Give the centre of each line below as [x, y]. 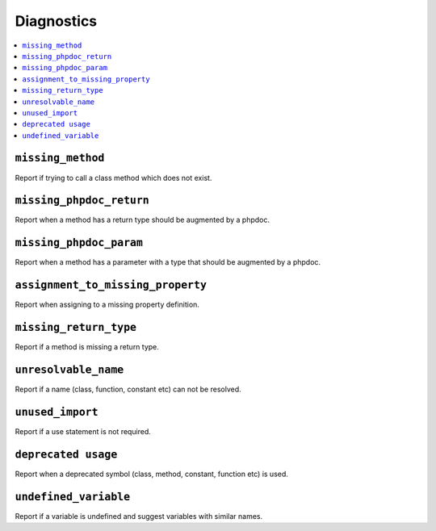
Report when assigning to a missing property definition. [107, 305]
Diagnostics [56, 21]
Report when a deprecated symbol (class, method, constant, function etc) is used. [151, 474]
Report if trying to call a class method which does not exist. [113, 178]
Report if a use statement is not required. [83, 432]
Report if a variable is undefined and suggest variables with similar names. [138, 516]
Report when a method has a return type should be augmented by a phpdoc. [143, 220]
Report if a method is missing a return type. [87, 347]
